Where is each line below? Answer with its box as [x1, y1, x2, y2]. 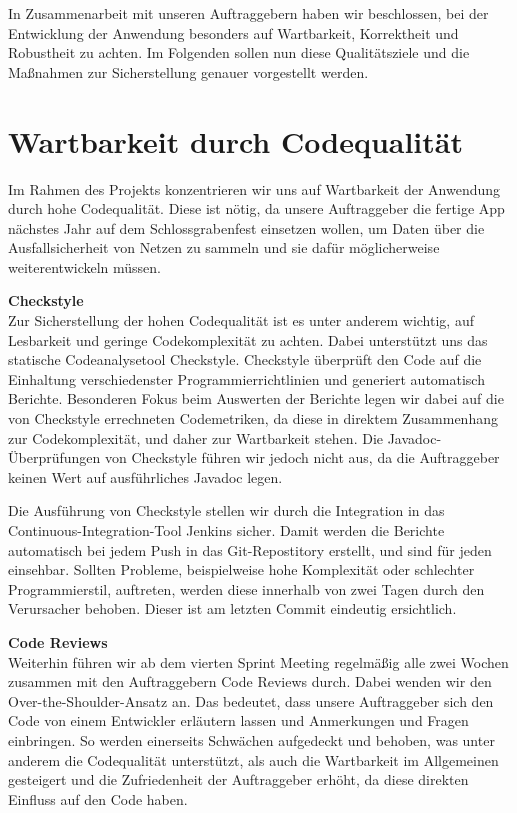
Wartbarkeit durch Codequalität [8, 120, 463, 161]
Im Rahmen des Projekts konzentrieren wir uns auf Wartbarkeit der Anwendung [8, 178, 501, 199]
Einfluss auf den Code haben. [8, 788, 188, 809]
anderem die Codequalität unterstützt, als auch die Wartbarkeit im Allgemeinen [8, 749, 499, 770]
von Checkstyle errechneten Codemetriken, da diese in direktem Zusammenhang [8, 408, 498, 429]
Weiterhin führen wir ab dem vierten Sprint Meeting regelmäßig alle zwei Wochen [8, 651, 509, 672]
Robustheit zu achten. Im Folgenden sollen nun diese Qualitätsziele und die [8, 42, 470, 63]
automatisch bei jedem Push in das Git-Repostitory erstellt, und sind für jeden [8, 539, 492, 560]
